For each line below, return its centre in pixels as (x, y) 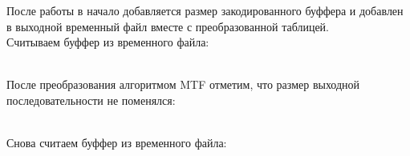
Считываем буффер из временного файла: (108, 42)
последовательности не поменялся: (91, 100)
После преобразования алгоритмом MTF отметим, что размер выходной (183, 84)
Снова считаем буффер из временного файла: (117, 143)
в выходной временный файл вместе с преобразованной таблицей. (168, 26)
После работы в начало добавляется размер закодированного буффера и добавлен (205, 10)
